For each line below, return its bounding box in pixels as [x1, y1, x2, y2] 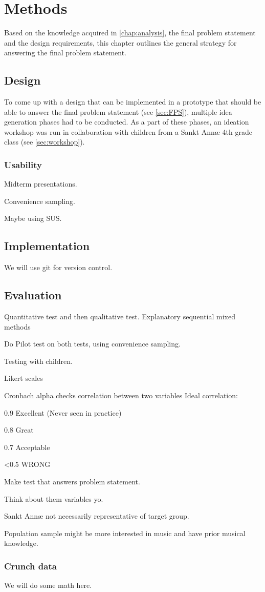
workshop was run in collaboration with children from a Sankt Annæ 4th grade [4, 126, 252, 137]
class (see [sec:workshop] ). [4, 136, 85, 147]
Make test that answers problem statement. [4, 476, 140, 487]
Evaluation [4, 287, 62, 303]
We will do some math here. [4, 580, 92, 590]
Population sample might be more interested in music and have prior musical [4, 527, 246, 538]
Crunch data [4, 559, 57, 572]
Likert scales [4, 373, 43, 383]
